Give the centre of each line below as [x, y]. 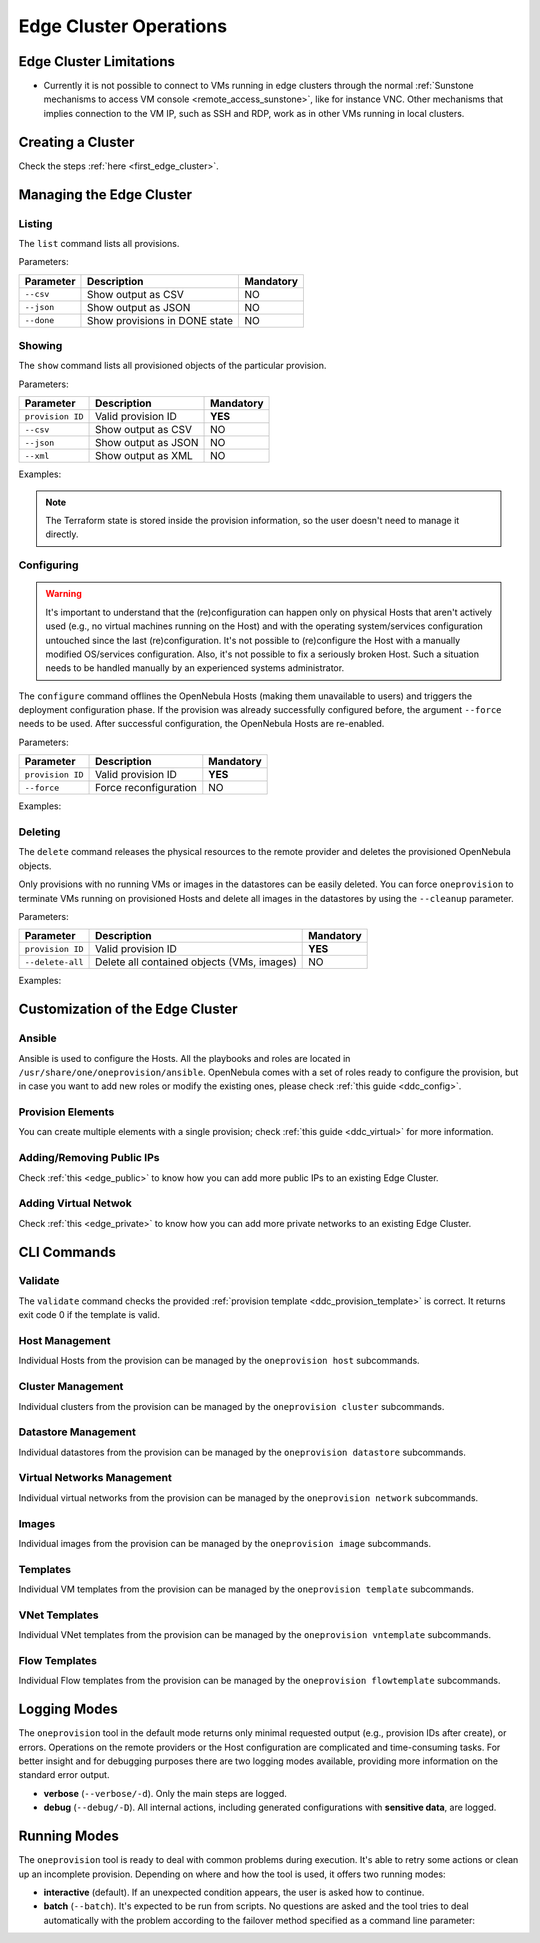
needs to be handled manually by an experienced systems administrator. [195, 668]
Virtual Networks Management [95, 1478]
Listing [35, 223]
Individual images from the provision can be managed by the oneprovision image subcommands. [225, 1543]
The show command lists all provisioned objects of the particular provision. [172, 366]
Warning [63, 594]
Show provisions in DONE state [160, 320]
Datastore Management [77, 1432]
